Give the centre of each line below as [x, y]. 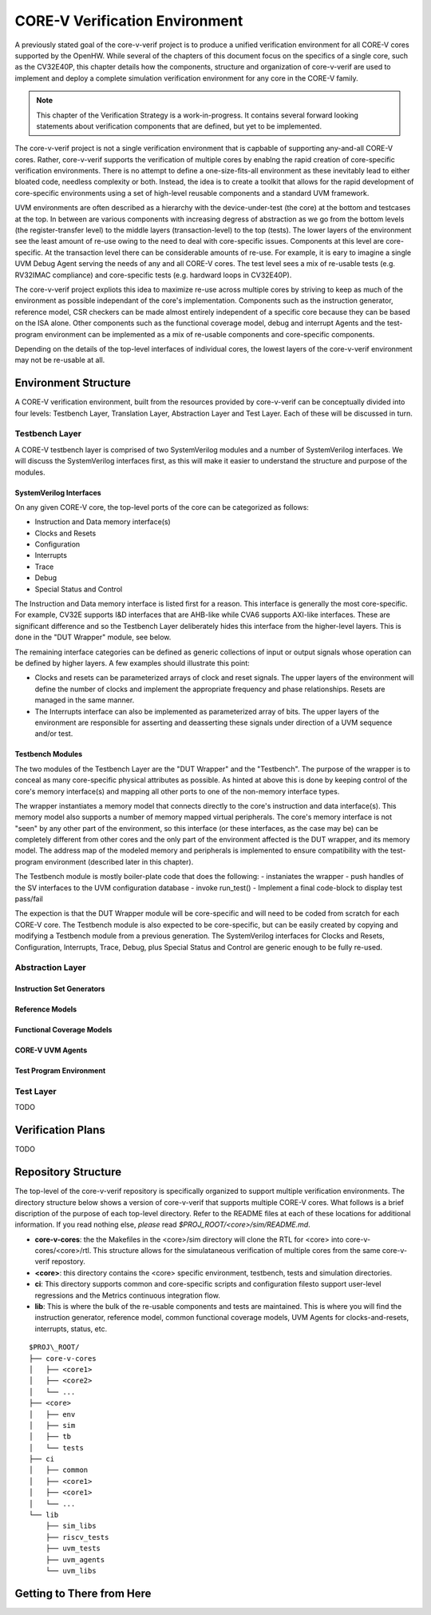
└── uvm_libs [71, 1571]
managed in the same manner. [85, 700]
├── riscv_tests [77, 1537]
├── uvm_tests [73, 1549]
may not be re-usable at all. [60, 360]
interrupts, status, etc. [71, 1329]
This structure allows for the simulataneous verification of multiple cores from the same [237, 1251]
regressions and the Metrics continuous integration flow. [128, 1295]
